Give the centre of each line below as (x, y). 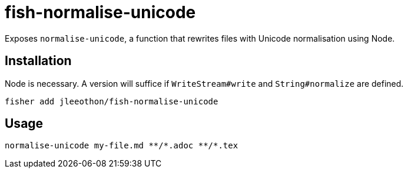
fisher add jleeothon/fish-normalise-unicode (112, 101)
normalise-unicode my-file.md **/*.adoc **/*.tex (122, 146)
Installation (38, 61)
